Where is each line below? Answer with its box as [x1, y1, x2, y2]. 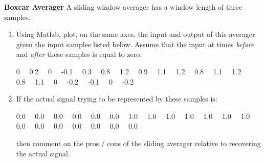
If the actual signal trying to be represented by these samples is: [16, 93, 217, 104]
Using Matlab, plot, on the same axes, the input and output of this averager [16, 29, 255, 39]
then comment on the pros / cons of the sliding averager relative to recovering [16, 137, 261, 148]
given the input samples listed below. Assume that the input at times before [16, 38, 254, 49]
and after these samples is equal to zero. [16, 49, 142, 59]
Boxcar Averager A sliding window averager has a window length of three [4, 2, 242, 12]
